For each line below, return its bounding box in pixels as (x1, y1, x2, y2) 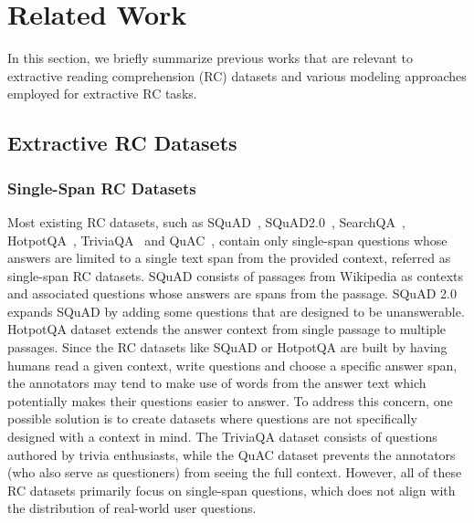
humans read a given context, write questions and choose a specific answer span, (7, 355, 458, 374)
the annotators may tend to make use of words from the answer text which (7, 373, 427, 392)
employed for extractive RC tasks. (7, 84, 197, 103)
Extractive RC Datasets (7, 129, 237, 157)
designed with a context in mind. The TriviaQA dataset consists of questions (7, 427, 437, 446)
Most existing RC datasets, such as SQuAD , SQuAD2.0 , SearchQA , (7, 212, 406, 231)
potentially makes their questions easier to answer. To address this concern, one (7, 391, 453, 410)
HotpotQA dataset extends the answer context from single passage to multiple (7, 319, 447, 339)
